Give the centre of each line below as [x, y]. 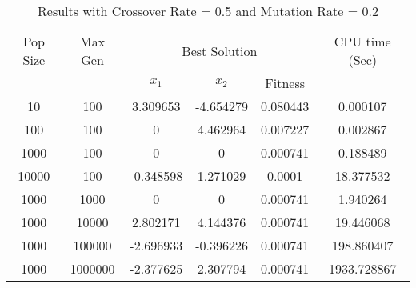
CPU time [362, 41]
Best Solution [220, 50]
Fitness [285, 83]
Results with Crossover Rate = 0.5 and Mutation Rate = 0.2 [208, 11]
